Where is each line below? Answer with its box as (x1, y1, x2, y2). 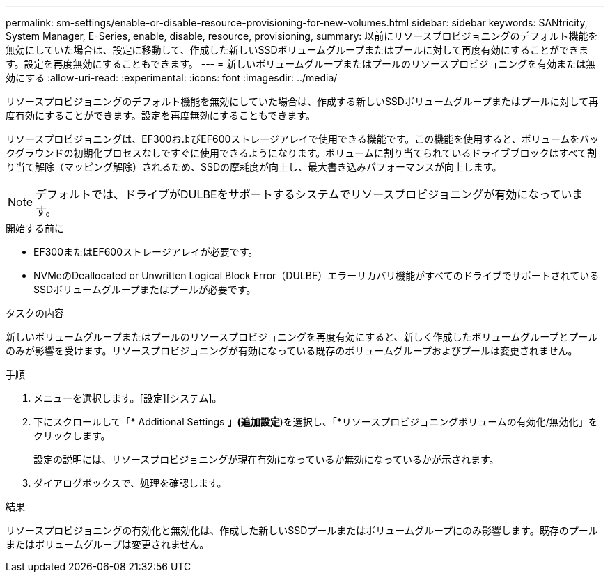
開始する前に (6, 222, 64, 234)
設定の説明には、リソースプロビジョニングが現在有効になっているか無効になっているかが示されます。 (33, 453, 499, 465)
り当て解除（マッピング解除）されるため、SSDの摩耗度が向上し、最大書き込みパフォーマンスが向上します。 (6, 161, 502, 173)
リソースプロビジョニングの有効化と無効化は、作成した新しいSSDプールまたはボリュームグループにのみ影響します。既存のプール (6, 524, 598, 536)
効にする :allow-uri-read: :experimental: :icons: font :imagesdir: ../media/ (6, 72, 338, 84)
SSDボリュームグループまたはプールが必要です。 (33, 283, 256, 295)
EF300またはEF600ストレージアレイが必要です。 (33, 246, 258, 258)
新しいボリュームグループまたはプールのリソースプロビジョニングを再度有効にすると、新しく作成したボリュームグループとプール (6, 331, 598, 343)
